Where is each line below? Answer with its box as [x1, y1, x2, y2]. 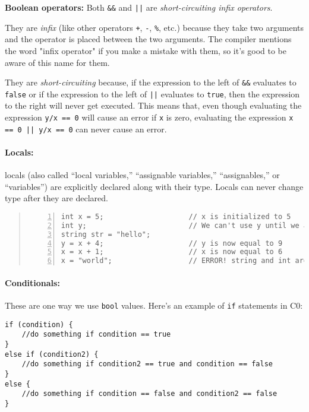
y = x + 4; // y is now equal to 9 [61, 239, 283, 248]
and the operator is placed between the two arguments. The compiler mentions [5, 33, 292, 45]
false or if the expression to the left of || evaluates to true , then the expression [5, 87, 300, 100]
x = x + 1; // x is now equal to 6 [61, 248, 283, 256]
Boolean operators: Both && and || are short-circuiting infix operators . [5, 1, 273, 13]
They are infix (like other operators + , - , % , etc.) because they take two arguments [5, 21, 304, 33]
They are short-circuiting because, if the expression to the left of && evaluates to [5, 76, 297, 88]
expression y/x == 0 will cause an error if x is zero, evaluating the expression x [5, 111, 294, 123]
